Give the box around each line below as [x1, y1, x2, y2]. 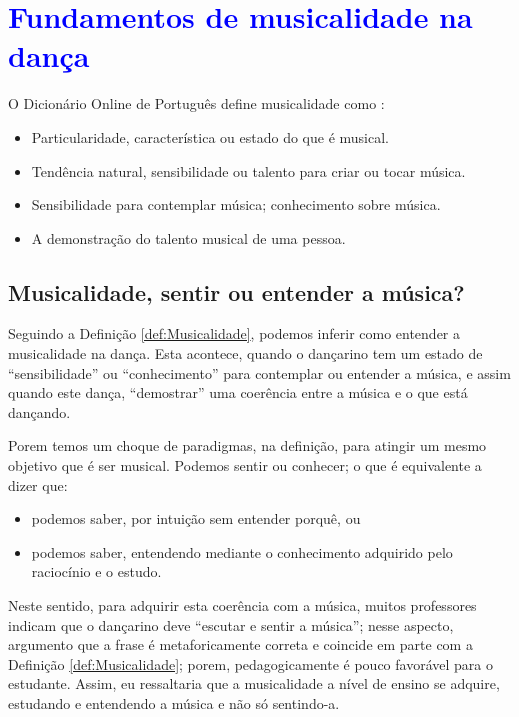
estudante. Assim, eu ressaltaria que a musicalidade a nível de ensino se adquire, [8, 673, 500, 694]
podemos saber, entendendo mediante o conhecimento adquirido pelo [31, 541, 453, 562]
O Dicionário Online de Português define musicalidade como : [8, 93, 385, 114]
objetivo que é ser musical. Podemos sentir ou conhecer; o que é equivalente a [8, 455, 482, 476]
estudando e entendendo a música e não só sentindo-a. [8, 692, 340, 713]
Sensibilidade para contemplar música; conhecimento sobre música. [31, 194, 441, 215]
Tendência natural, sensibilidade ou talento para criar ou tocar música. [31, 160, 466, 181]
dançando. [8, 401, 71, 422]
